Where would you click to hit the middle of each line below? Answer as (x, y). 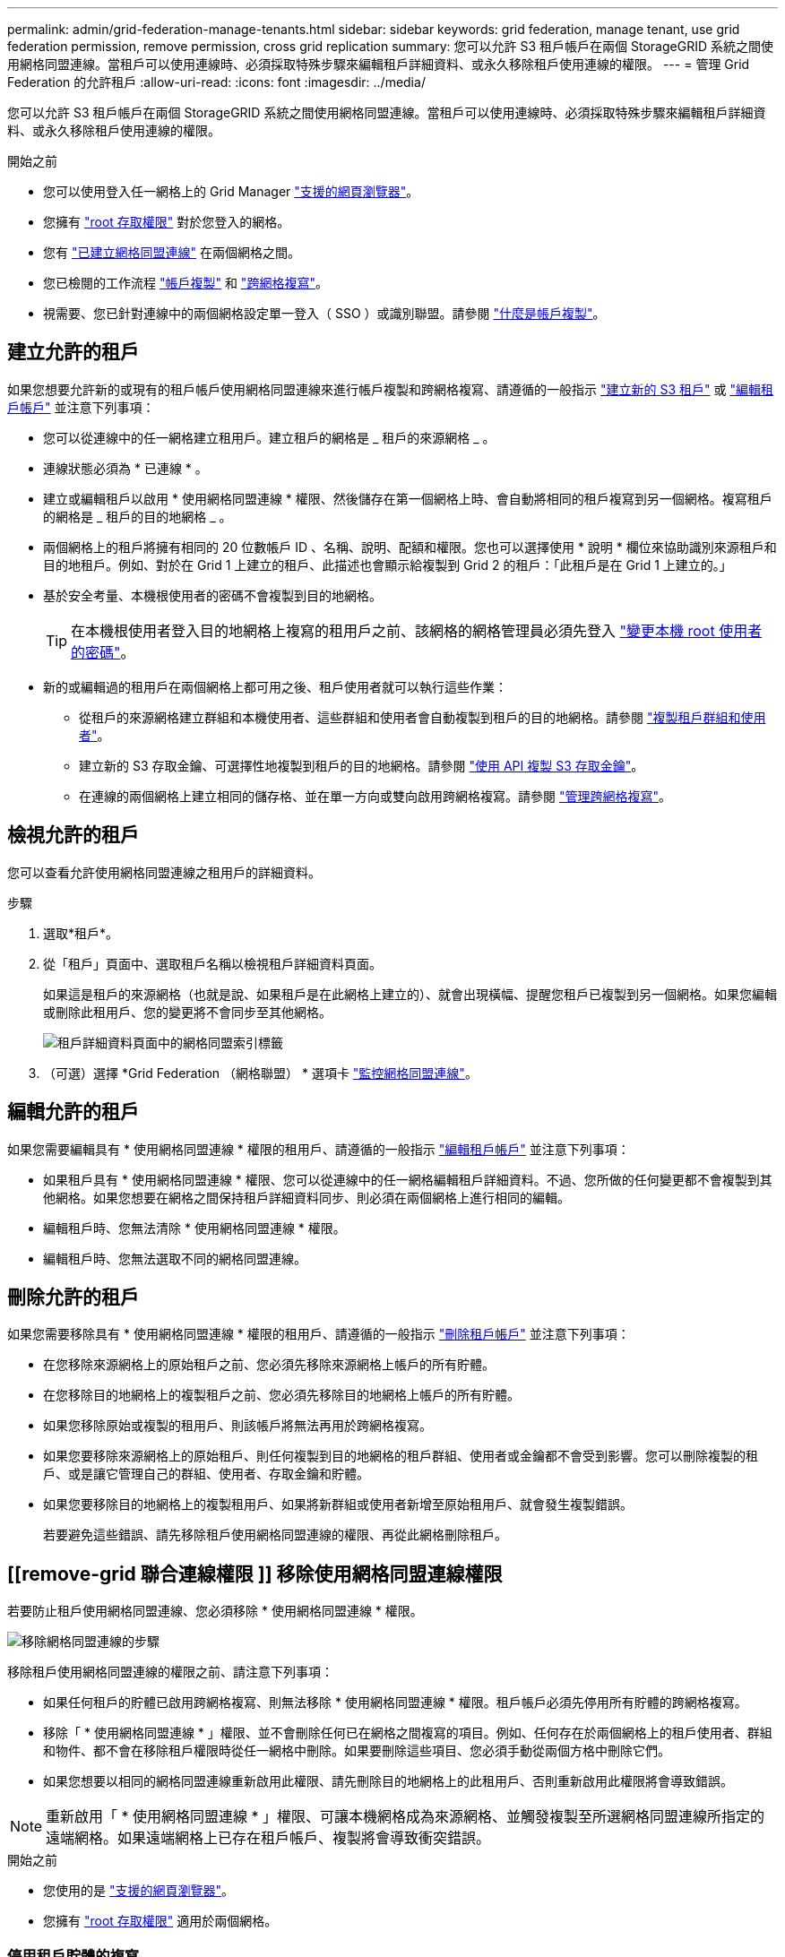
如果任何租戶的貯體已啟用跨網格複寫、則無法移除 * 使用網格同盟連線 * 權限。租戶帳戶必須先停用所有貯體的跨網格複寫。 (395, 1703)
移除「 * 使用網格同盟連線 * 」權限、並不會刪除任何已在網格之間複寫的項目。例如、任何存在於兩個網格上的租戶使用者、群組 (408, 1733)
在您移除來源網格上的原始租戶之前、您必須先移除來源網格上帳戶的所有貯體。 (269, 1365)
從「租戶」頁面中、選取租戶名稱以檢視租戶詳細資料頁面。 (212, 963)
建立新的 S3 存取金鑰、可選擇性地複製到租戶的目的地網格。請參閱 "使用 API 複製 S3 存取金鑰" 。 (362, 765)
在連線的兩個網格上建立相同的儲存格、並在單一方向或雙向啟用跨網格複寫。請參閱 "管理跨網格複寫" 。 (375, 796)
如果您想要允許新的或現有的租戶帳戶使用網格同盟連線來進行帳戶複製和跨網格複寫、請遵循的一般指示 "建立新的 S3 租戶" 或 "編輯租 (390, 389)
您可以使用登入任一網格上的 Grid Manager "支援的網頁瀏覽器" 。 (231, 191)
